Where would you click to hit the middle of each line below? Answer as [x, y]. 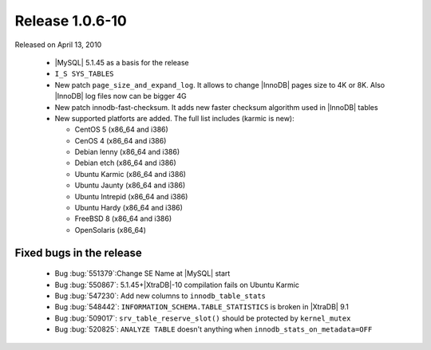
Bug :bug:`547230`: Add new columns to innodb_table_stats [160, 296]
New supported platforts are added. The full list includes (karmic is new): [174, 118]
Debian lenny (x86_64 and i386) [127, 152]
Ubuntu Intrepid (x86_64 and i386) [131, 196]
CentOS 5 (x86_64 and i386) [122, 130]
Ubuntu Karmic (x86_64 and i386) [130, 174]
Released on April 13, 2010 [58, 45]
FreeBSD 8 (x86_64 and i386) [123, 218]
